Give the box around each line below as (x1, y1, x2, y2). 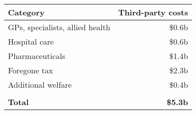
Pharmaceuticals (8, 50, 66, 61)
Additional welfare (8, 79, 72, 90)
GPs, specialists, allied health (8, 21, 110, 33)
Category (8, 6, 45, 18)
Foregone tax (8, 64, 53, 76)
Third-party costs (118, 6, 188, 18)
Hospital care (8, 36, 54, 47)
